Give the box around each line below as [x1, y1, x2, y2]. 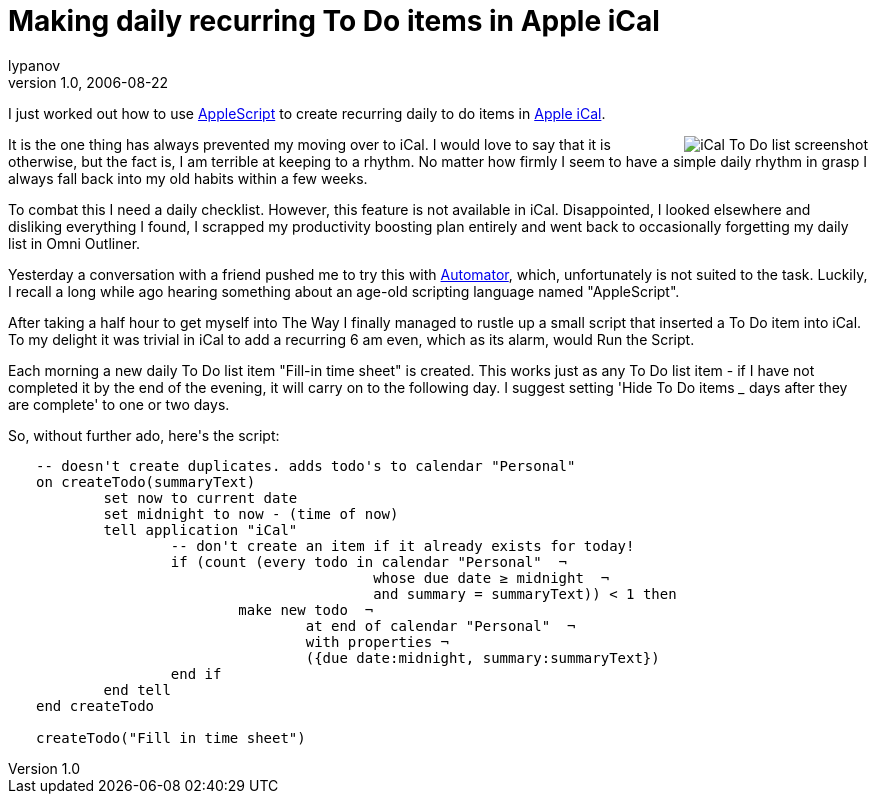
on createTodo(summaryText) [36, 473, 256, 490]
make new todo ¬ [238, 601, 374, 618]
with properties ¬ [305, 633, 450, 650]
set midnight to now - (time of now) [103, 505, 399, 522]
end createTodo [36, 697, 155, 714]
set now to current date [103, 489, 298, 506]
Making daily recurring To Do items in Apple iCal [8, 4, 660, 38]
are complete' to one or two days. [8, 395, 230, 413]
